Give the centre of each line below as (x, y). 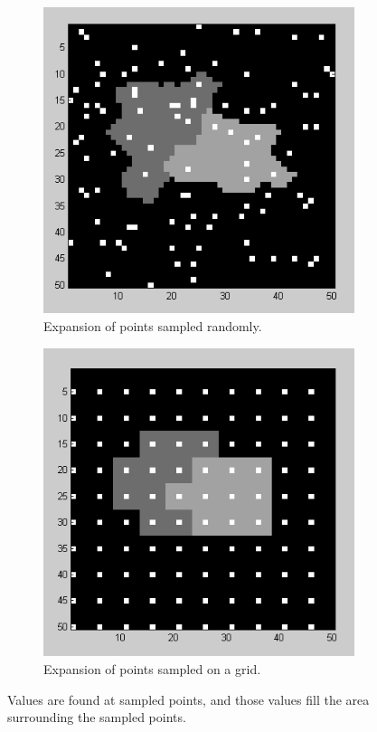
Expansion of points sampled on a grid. (152, 668)
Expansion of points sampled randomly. (153, 325)
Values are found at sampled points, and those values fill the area (188, 699)
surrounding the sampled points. (97, 717)
